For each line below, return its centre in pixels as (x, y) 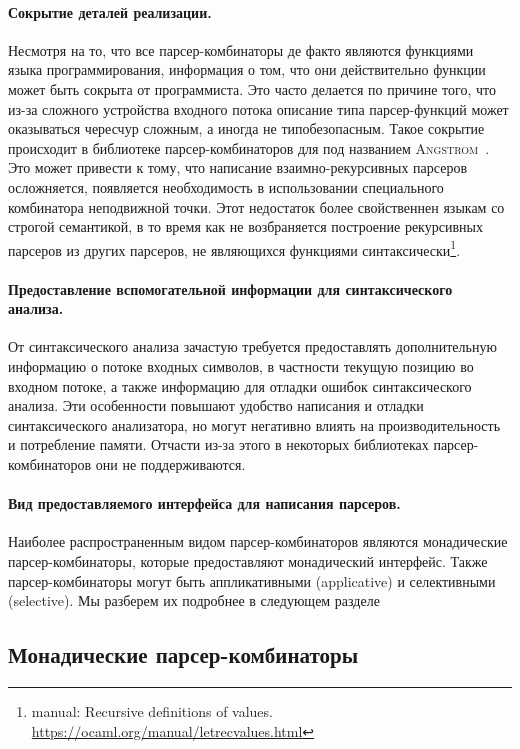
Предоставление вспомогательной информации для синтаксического (230, 288)
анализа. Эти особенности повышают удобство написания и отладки (216, 405)
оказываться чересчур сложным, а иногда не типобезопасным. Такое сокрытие (246, 128)
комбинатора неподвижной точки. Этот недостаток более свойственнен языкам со (256, 206)
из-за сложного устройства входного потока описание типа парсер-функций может (258, 108)
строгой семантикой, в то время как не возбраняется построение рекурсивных (245, 226)
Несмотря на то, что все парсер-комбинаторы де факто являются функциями (241, 49)
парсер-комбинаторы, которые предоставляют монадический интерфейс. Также (248, 560)
